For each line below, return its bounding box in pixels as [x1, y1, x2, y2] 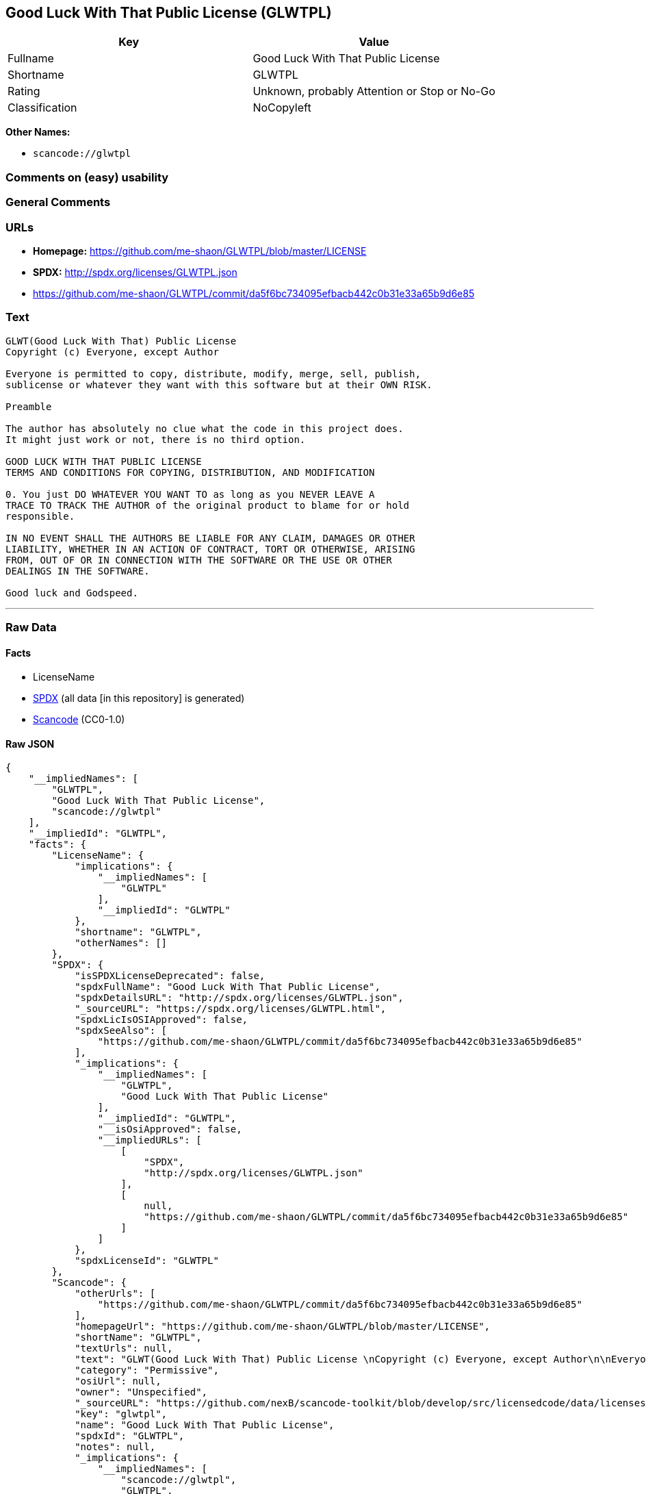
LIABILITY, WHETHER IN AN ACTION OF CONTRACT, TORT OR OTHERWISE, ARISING [5, 543, 415, 555]
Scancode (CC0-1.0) [33, 713, 125, 726]
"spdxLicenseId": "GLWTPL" [75, 1255, 219, 1267]
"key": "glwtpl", [75, 1408, 168, 1420]
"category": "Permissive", [75, 1365, 219, 1376]
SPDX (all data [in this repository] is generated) [33, 692, 245, 705]
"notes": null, [75, 1441, 156, 1453]
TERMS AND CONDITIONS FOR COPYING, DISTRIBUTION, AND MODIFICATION [5, 466, 375, 478]
